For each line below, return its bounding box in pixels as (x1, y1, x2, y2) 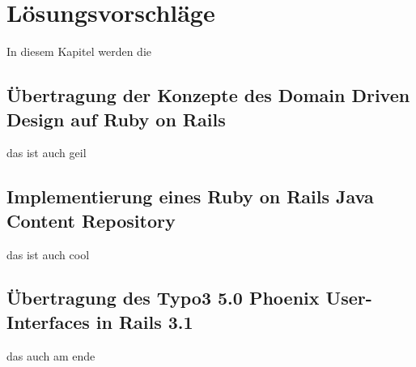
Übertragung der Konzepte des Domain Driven (6, 83, 410, 108)
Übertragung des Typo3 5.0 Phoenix (6, 285, 320, 310)
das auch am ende (6, 347, 96, 364)
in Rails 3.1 (96, 309, 193, 334)
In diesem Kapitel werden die (6, 43, 151, 60)
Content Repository (6, 207, 176, 233)
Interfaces (6, 309, 90, 334)
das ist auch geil (6, 144, 87, 161)
